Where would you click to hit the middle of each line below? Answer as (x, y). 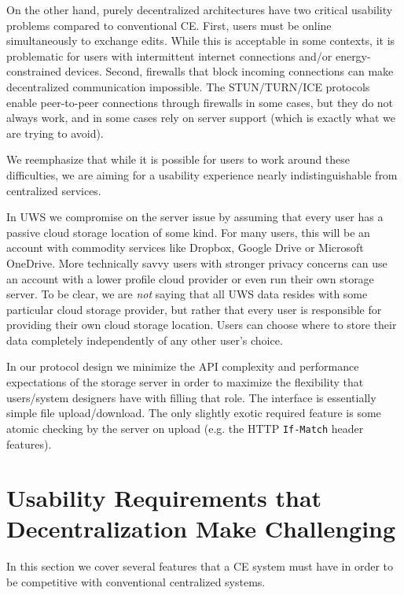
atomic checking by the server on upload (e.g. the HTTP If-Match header (185, 428)
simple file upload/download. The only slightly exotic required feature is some (194, 413)
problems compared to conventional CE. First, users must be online (169, 25)
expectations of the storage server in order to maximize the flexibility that (185, 382)
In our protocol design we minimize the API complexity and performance (183, 366)
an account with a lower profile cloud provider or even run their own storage (190, 278)
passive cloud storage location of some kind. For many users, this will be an (188, 232)
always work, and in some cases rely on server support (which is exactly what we (201, 118)
